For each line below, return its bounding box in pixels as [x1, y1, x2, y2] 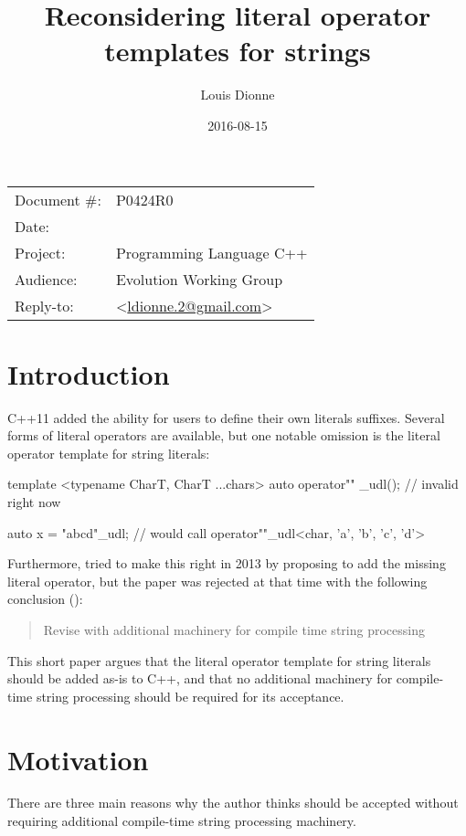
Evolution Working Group [115, 268, 283, 290]
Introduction [7, 355, 170, 392]
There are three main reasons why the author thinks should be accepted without [7, 793, 459, 812]
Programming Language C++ [115, 241, 308, 263]
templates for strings [104, 32, 371, 69]
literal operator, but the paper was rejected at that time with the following [7, 571, 428, 590]
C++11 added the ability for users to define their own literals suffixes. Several [7, 407, 445, 427]
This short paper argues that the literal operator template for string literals [7, 651, 431, 670]
